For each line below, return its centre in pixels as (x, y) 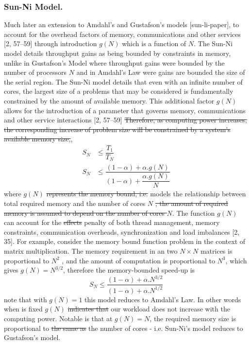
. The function (193, 213)
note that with (25, 299)
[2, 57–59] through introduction (50, 43)
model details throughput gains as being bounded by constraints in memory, (117, 53)
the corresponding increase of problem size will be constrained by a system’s (117, 129)
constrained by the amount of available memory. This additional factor (109, 100)
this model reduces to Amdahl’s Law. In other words (163, 299)
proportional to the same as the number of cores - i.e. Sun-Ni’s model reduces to (124, 328)
